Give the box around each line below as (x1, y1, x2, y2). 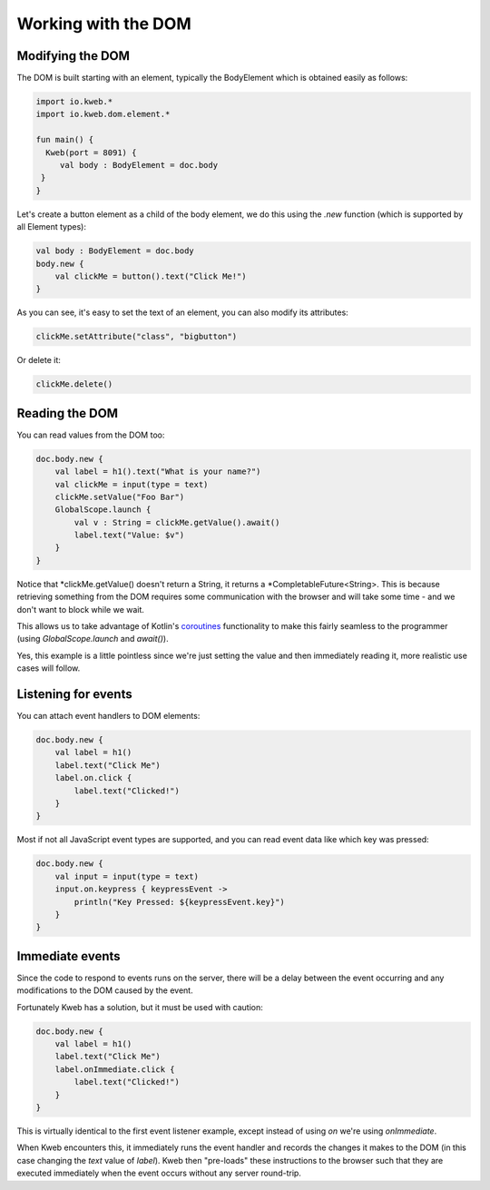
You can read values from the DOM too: (16, 429, 165, 440)
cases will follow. (16, 663, 81, 674)
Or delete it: (16, 355, 61, 366)
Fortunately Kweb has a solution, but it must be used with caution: (16, 1001, 263, 1012)
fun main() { (35, 134, 94, 145)
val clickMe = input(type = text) (54, 479, 209, 489)
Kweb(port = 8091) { (45, 147, 137, 158)
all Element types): (16, 221, 86, 232)
